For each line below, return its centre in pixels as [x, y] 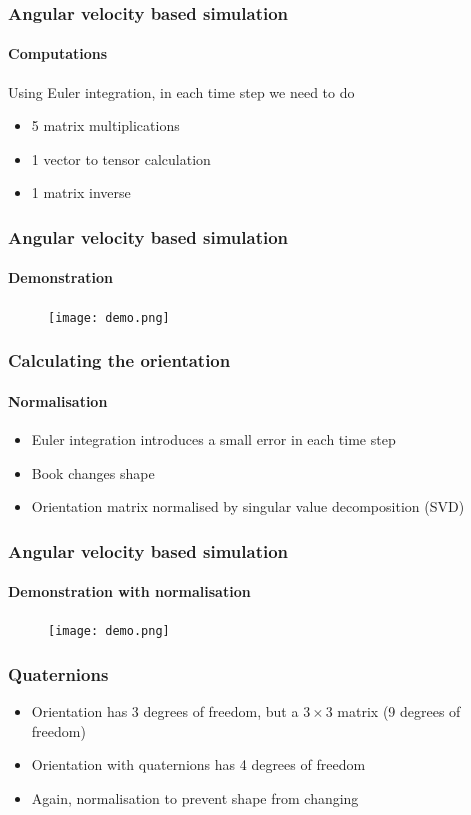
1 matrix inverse [81, 192]
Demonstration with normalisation [129, 591]
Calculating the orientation [119, 360]
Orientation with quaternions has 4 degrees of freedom [198, 764]
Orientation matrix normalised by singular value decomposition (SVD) [248, 506]
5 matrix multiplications [105, 125]
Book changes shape [93, 472]
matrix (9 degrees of [399, 711]
